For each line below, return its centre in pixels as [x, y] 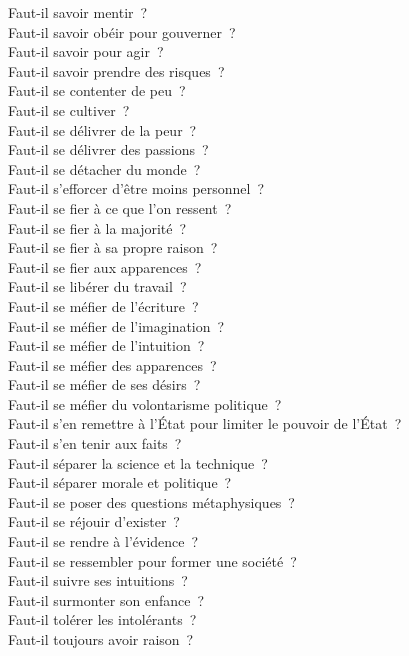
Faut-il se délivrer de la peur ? [102, 129]
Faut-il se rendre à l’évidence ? [103, 541]
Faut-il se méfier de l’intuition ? [106, 345]
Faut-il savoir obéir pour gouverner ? [122, 31]
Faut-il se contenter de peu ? [97, 90]
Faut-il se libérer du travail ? [97, 286]
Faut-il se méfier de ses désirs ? [104, 384]
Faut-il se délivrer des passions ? [108, 149]
